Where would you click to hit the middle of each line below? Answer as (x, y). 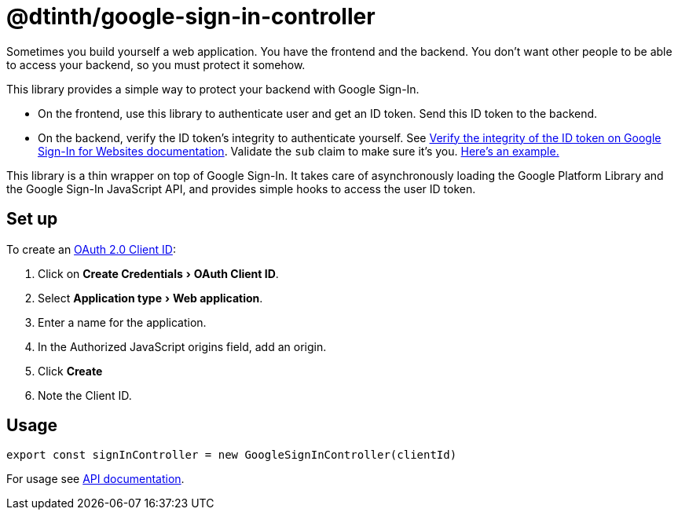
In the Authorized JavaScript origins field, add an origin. (182, 346)
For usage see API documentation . (95, 479)
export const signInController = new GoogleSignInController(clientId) (232, 455)
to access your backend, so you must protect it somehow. (156, 64)
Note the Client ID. (85, 395)
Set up (32, 219)
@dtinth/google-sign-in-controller (191, 16)
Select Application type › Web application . (150, 298)
